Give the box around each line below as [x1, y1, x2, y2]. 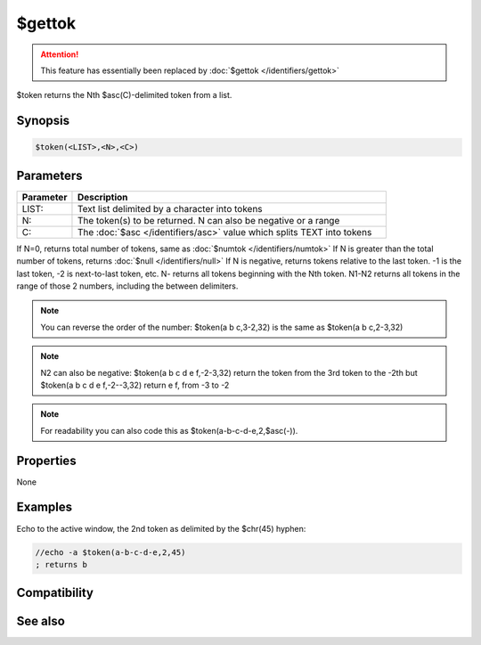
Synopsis [16, 113, 70, 128]
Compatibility [16, 585, 94, 600]
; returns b [35, 559, 88, 569]
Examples [16, 500, 73, 515]
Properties [16, 453, 77, 468]
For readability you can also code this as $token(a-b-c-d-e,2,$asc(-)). [40, 425, 298, 436]
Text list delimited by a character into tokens [77, 202, 263, 215]
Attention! [40, 49, 79, 60]
